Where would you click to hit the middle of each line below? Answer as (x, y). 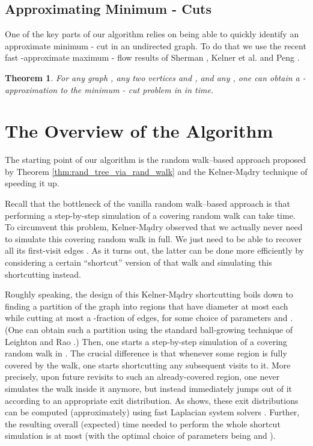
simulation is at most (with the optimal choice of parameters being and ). (140, 435)
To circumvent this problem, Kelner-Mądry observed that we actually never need (154, 227)
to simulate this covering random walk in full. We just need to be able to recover (153, 238)
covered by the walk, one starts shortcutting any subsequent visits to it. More (148, 365)
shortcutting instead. (43, 274)
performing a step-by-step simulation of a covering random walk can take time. (150, 215)
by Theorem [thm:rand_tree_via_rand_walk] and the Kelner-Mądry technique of (156, 171)
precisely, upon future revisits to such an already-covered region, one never (142, 377)
